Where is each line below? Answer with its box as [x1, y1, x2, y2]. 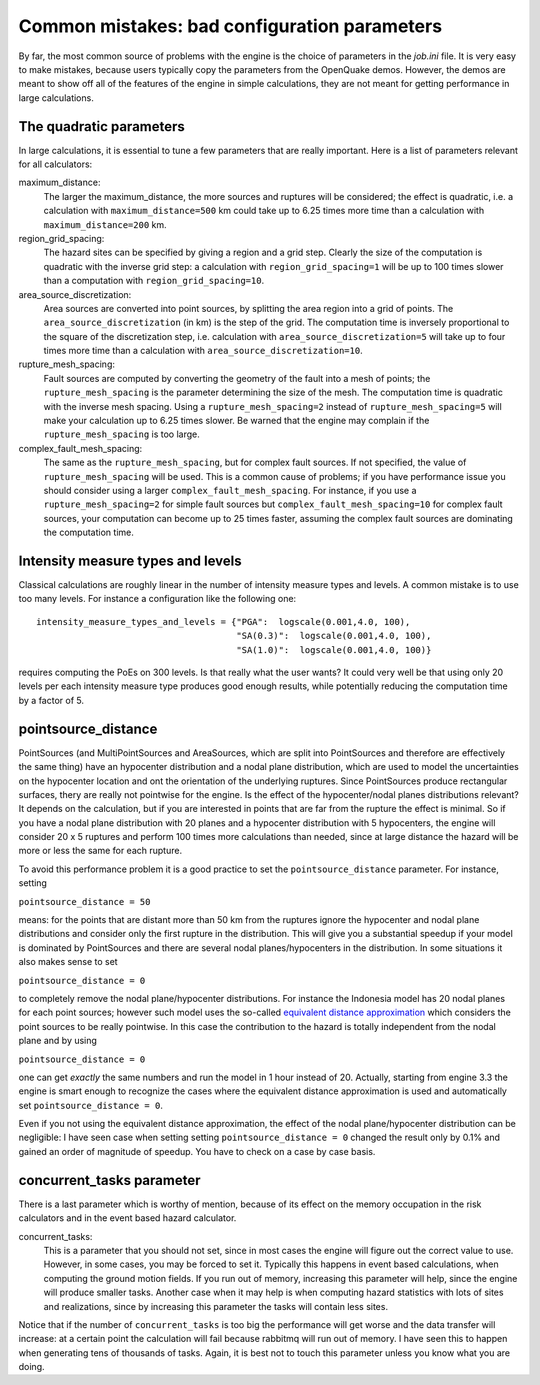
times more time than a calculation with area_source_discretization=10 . [43, 345, 364, 357]
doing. [18, 1361, 45, 1373]
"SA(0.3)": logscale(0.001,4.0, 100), [236, 630, 432, 642]
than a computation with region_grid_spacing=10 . [43, 275, 265, 287]
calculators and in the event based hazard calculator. [18, 1212, 237, 1224]
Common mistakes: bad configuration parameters [18, 15, 443, 37]
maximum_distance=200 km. [43, 218, 167, 230]
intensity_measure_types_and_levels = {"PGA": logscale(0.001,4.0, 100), [36, 616, 411, 627]
